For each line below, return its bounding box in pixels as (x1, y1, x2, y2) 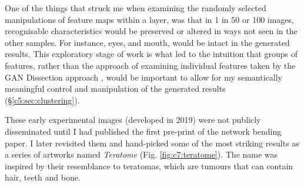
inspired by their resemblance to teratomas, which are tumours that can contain (5, 159, 293, 172)
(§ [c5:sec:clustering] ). (5, 93, 80, 106)
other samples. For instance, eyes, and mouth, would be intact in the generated (5, 36, 290, 48)
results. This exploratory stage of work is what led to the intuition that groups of (5, 48, 298, 60)
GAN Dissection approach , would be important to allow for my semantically (5, 71, 282, 83)
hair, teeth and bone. (5, 171, 81, 183)
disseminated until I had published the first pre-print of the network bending (5, 125, 282, 137)
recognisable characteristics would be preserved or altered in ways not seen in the (5, 25, 298, 37)
